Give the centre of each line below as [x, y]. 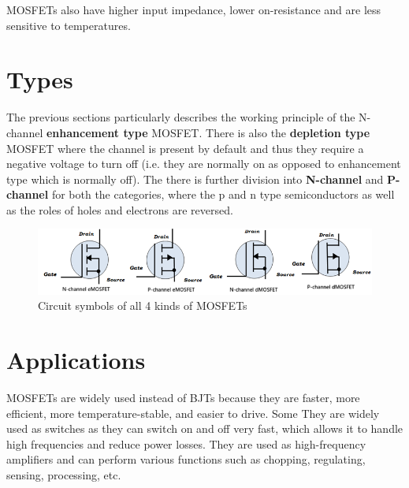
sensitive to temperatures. [69, 25]
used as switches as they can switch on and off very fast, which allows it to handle [205, 428]
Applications [76, 360]
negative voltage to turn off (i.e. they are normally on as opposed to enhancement [204, 164]
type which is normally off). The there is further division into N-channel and [195, 179]
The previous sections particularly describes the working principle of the [181, 117]
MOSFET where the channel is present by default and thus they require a [185, 148]
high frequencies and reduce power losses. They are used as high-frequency [186, 443]
